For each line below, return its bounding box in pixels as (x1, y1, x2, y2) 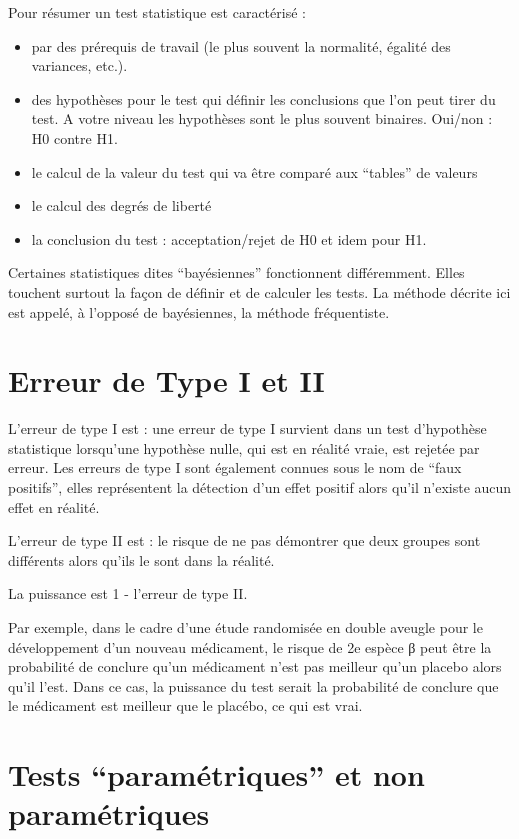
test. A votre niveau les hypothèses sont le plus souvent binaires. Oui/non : (31, 108, 493, 129)
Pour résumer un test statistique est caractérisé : (8, 2, 306, 22)
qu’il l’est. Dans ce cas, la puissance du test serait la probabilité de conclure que (8, 675, 499, 696)
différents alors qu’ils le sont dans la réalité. (8, 549, 275, 570)
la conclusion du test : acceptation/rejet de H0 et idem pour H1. (31, 228, 427, 249)
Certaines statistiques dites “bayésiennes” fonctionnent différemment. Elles (8, 262, 465, 283)
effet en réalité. (8, 496, 100, 517)
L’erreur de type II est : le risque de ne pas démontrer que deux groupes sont (8, 530, 481, 551)
